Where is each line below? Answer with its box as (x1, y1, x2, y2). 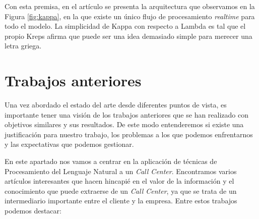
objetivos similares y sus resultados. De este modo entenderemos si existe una (5, 119, 244, 130)
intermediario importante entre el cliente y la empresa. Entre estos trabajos (5, 195, 237, 206)
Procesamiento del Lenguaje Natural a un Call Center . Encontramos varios (5, 166, 237, 176)
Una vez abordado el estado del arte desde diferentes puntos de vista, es (5, 99, 227, 110)
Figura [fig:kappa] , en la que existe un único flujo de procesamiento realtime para (5, 11, 255, 21)
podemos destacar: (5, 205, 61, 216)
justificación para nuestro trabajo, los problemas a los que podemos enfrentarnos (5, 129, 253, 139)
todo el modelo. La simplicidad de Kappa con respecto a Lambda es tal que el (5, 21, 246, 31)
